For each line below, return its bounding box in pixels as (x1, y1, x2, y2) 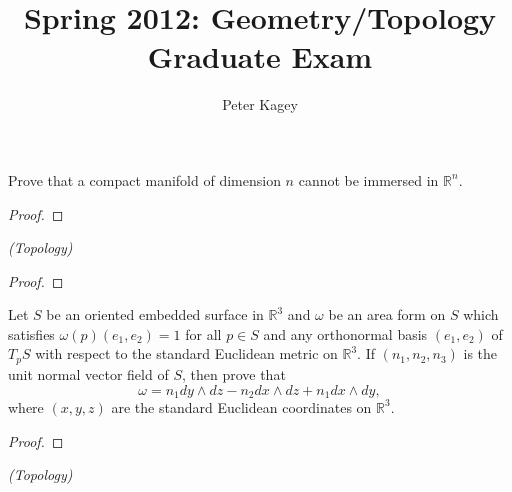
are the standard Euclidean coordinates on (111, 396, 372, 417)
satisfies (8, 323, 55, 344)
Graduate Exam (147, 36, 373, 77)
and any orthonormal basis (263, 323, 428, 344)
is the (463, 343, 498, 364)
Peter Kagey (222, 94, 298, 115)
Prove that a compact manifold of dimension (8, 169, 281, 190)
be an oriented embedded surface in (46, 304, 264, 325)
